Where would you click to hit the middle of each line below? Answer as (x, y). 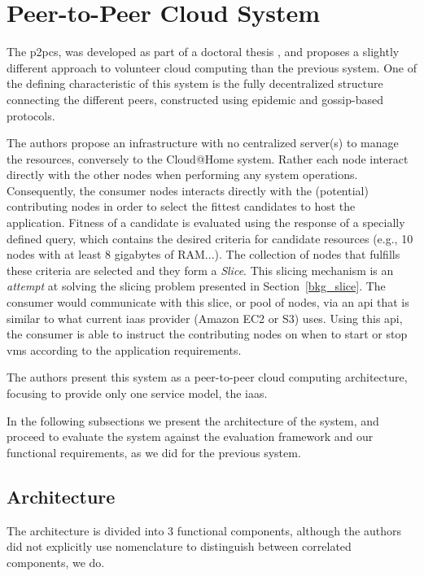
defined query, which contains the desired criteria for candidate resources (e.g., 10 (210, 238)
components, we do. (56, 562)
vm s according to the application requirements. (124, 349)
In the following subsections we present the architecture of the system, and (193, 420)
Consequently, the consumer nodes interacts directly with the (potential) (188, 190)
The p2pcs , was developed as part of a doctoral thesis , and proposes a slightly (203, 52)
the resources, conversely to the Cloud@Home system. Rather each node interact (208, 158)
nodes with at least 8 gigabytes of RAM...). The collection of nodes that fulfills (203, 254)
